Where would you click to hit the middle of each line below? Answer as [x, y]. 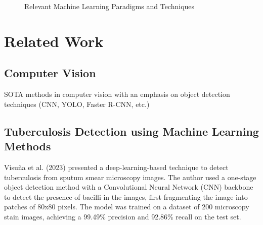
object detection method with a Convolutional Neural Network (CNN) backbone [129, 187]
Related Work [54, 41]
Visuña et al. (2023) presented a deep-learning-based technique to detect [116, 167]
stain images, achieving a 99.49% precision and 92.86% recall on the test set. [123, 216]
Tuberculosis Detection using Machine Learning [131, 131]
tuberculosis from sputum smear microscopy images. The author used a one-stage [130, 177]
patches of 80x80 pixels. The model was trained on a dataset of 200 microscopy [127, 207]
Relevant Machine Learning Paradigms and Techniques [109, 6]
